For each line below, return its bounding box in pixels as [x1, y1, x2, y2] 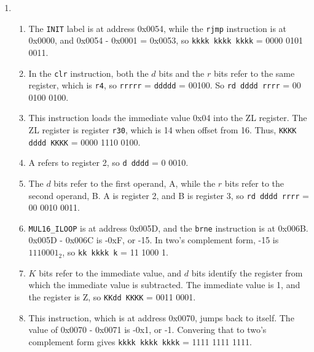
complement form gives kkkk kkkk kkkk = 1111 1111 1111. [28, 335, 252, 348]
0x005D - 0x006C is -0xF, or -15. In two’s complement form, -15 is [28, 233, 279, 246]
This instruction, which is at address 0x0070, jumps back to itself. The [28, 311, 294, 324]
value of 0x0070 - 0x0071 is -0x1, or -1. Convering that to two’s [28, 323, 267, 336]
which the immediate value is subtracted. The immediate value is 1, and [28, 278, 300, 291]
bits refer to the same [213, 66, 295, 79]
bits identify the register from [191, 266, 303, 279]
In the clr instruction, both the [28, 66, 149, 79]
